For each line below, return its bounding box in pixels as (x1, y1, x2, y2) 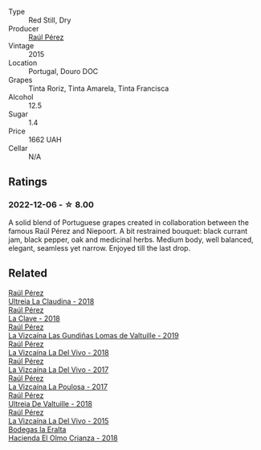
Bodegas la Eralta (8, 424, 67, 434)
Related (8, 267, 48, 280)
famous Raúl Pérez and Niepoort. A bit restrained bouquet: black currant (8, 226, 248, 235)
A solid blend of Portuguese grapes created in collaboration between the (8, 217, 249, 227)
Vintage (8, 41, 35, 51)
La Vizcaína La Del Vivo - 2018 (8, 347, 110, 357)
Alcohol (8, 92, 34, 101)
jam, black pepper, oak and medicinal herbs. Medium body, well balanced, (8, 235, 255, 244)
